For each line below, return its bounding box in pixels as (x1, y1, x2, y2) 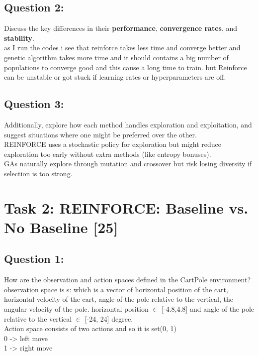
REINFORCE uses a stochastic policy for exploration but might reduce (4, 139, 221, 149)
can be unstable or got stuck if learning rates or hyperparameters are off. (4, 72, 226, 82)
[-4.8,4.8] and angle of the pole (162, 304, 255, 314)
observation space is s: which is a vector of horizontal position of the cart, (4, 284, 228, 294)
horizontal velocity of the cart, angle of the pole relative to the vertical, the (4, 294, 233, 304)
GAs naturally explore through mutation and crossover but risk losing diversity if (4, 158, 252, 169)
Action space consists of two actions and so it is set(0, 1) (4, 323, 177, 334)
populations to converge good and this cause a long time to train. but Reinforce (4, 62, 247, 72)
